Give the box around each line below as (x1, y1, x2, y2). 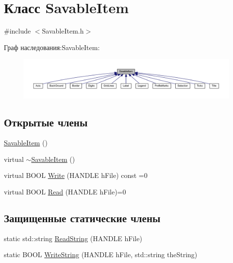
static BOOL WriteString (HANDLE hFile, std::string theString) (4, 249, 198, 260)
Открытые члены (4, 115, 88, 130)
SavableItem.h (42, 26, 84, 36)
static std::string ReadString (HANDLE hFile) (4, 233, 142, 243)
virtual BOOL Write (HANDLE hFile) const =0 (4, 170, 148, 180)
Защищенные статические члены (4, 210, 161, 225)
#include (4, 26, 31, 36)
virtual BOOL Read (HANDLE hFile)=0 (4, 186, 126, 196)
